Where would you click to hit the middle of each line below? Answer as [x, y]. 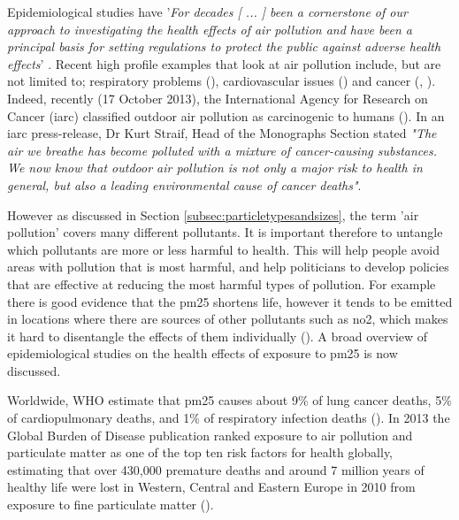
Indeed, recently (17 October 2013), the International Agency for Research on [218, 98]
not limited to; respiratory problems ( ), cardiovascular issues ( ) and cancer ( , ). [222, 81]
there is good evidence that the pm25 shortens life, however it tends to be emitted [230, 301]
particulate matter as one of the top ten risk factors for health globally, [200, 452]
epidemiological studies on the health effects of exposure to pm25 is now [203, 353]
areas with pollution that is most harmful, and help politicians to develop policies [228, 267]
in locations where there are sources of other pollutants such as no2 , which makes [228, 319]
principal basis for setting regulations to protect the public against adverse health [224, 46]
